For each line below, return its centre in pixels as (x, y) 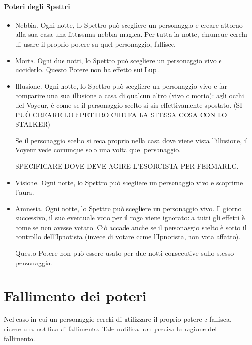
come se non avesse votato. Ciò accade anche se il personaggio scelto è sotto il (131, 227)
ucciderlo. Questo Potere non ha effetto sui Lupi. (88, 70)
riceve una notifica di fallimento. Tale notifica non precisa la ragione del (110, 328)
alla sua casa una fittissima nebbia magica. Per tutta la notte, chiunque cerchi (131, 34)
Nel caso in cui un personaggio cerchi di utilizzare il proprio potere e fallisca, (118, 319)
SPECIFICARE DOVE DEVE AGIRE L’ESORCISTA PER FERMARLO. (127, 166)
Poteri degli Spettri (37, 6)
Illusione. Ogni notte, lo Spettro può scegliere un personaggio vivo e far (121, 86)
